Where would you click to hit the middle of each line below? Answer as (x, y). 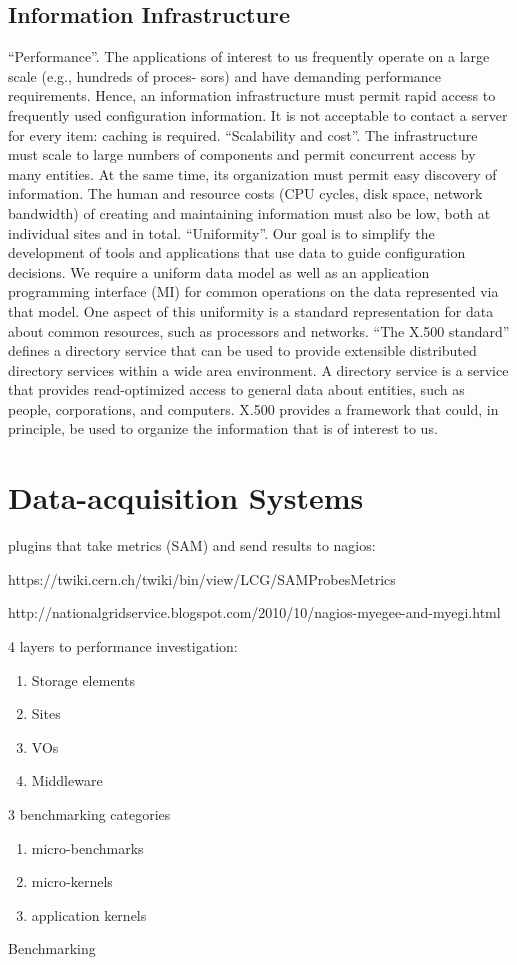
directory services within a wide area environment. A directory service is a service (258, 369)
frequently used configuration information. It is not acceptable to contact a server (258, 114)
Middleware (67, 780)
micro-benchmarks (87, 847)
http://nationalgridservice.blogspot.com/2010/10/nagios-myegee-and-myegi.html (254, 612)
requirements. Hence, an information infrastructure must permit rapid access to (252, 95)
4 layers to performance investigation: (123, 645)
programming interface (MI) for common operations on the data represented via (253, 291)
